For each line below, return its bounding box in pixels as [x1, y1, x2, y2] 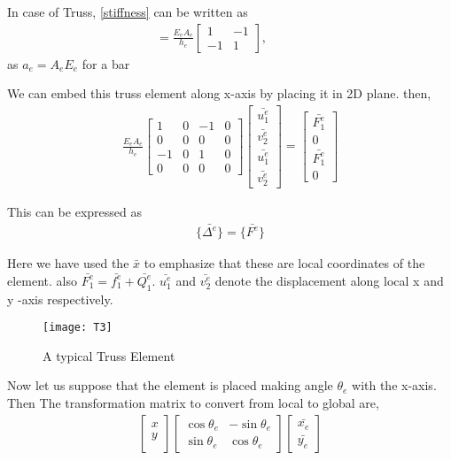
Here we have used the [7, 254, 129, 272]
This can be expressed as [7, 202, 142, 220]
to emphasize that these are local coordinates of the [144, 254, 425, 272]
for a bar [82, 54, 130, 73]
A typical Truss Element [43, 346, 175, 364]
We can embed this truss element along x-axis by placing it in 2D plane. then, [7, 84, 432, 103]
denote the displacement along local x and [214, 271, 444, 289]
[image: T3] [43, 321, 113, 334]
